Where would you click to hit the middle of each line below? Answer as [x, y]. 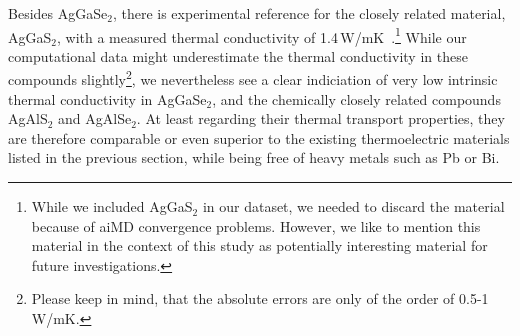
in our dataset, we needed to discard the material [353, 206]
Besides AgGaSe [58, 13]
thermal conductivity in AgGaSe [107, 98]
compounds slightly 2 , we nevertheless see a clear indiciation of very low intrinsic [253, 78]
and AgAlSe [95, 118]
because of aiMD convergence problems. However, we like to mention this [256, 225]
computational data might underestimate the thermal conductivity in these [238, 55]
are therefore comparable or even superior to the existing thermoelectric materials [259, 137]
